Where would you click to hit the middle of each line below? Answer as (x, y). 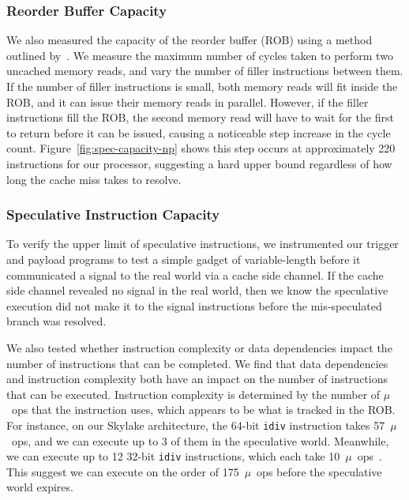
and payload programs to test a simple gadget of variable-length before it (184, 259)
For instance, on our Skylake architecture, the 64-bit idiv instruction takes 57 (196, 425)
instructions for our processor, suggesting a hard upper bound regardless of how (199, 163)
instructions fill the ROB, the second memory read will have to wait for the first (200, 117)
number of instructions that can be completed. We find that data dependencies (197, 363)
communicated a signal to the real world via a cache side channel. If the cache (195, 274)
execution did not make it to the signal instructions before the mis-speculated (194, 305)
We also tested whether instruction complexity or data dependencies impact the (199, 347)
